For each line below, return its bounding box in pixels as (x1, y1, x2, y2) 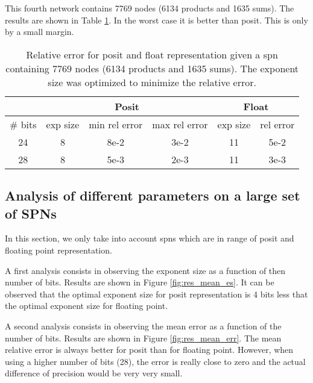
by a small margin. (5, 25, 74, 38)
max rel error (152, 117, 208, 131)
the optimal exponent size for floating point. (5, 299, 168, 312)
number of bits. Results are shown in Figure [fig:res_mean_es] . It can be (5, 276, 274, 288)
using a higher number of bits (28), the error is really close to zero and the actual (5, 355, 306, 367)
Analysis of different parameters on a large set (5, 186, 300, 205)
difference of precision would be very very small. (5, 367, 183, 379)
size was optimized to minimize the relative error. (48, 75, 256, 89)
